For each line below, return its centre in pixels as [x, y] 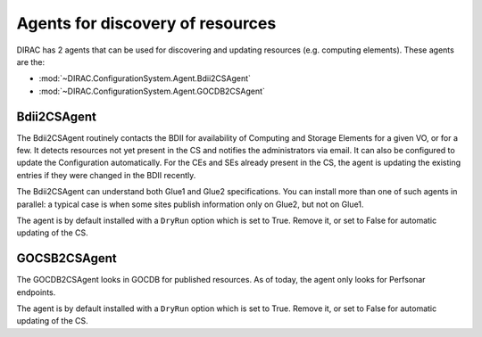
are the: [31, 62]
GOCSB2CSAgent [67, 259]
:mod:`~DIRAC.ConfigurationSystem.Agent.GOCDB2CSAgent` [152, 91]
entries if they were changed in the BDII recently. [106, 175]
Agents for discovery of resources [146, 23]
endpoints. [36, 292]
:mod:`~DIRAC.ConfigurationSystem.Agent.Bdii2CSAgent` [145, 78]
